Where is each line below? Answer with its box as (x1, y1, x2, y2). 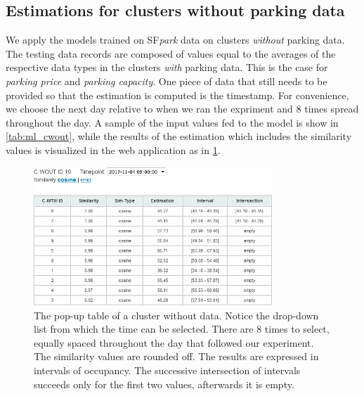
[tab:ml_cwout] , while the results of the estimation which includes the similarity (6, 129, 352, 143)
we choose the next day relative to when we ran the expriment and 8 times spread (6, 101, 359, 116)
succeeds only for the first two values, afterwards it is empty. (34, 376, 294, 391)
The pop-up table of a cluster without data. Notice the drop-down (34, 307, 319, 322)
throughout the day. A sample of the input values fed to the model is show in (6, 115, 339, 129)
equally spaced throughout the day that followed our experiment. (34, 335, 314, 350)
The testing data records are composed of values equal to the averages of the (6, 46, 336, 60)
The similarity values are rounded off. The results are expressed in (34, 349, 319, 364)
